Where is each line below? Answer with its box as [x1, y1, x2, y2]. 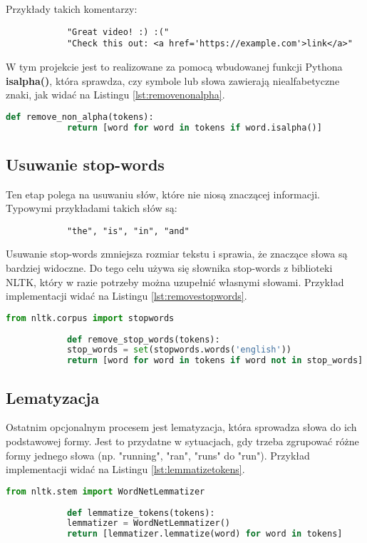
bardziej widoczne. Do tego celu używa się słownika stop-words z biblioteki [6, 260, 333, 275]
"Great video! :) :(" [66, 26, 170, 37]
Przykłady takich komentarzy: [6, 1, 138, 16]
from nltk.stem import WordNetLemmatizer [6, 486, 205, 497]
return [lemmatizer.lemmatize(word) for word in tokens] [66, 529, 343, 539]
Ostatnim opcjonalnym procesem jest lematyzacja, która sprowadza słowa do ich [6, 420, 357, 435]
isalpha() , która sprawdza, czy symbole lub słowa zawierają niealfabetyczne [6, 73, 340, 88]
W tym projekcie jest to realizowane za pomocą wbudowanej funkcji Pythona [6, 59, 343, 73]
